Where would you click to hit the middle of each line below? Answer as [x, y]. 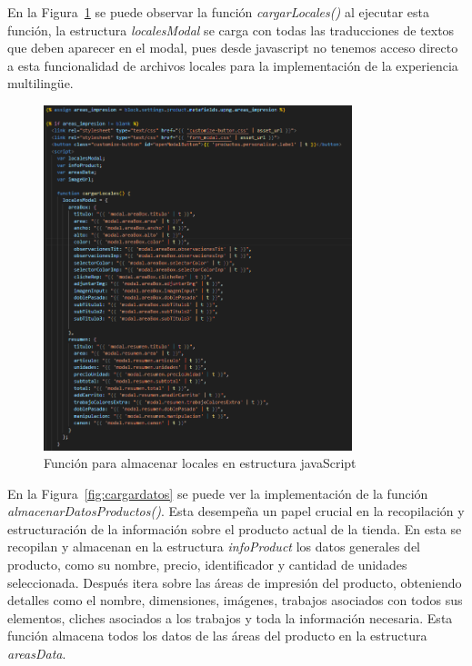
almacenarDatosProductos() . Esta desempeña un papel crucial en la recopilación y [236, 511]
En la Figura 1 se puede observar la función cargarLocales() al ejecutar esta [218, 12]
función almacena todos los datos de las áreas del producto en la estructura [217, 636]
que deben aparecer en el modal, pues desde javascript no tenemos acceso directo [233, 48]
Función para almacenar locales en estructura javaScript [200, 463]
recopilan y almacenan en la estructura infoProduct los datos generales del [214, 547]
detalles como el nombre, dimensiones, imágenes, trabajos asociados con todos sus [235, 600]
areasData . [37, 654]
